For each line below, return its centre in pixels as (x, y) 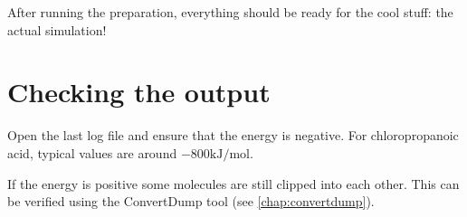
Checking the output (139, 92)
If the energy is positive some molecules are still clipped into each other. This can (233, 183)
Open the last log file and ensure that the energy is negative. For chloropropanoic (233, 135)
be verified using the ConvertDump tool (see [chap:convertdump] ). (191, 201)
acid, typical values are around (92, 152)
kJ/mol (229, 154)
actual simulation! (57, 29)
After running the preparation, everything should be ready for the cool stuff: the (230, 12)
